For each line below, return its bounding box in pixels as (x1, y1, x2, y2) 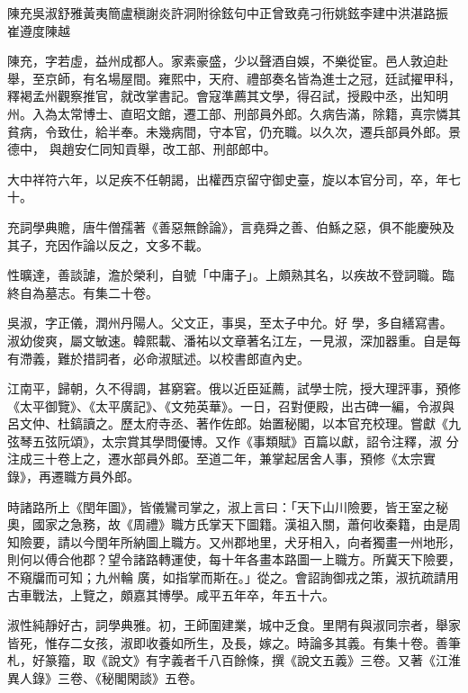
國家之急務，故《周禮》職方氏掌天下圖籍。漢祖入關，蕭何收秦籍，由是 (31, 515, 448, 534)
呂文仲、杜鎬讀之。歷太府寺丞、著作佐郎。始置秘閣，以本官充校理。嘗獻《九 (7, 414, 461, 433)
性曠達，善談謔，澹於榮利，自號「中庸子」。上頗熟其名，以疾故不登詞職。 (7, 265, 442, 284)
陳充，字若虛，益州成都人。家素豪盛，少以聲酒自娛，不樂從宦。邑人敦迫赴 (7, 51, 448, 70)
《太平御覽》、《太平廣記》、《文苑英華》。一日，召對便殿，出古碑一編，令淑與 (7, 396, 454, 415)
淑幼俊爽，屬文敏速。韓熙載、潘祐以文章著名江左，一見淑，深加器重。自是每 (7, 330, 461, 349)
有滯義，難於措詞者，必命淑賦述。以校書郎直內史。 (7, 348, 310, 367)
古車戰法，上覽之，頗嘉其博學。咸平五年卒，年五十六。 (7, 585, 335, 604)
